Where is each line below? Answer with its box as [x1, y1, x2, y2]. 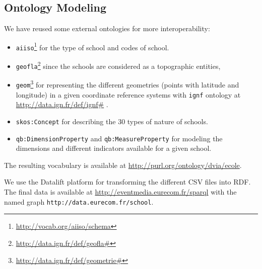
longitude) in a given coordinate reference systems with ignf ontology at [16, 89, 241, 100]
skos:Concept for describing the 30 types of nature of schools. [16, 116, 208, 126]
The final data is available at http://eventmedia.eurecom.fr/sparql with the [4, 187, 237, 197]
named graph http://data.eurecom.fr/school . [4, 196, 154, 207]
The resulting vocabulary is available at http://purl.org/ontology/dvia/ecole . [4, 159, 242, 170]
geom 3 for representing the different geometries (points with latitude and [16, 78, 239, 90]
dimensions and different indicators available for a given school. [16, 143, 212, 153]
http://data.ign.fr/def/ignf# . [16, 99, 108, 110]
